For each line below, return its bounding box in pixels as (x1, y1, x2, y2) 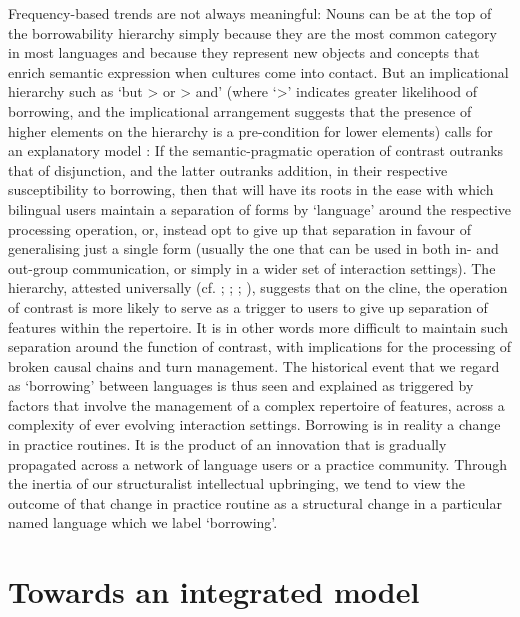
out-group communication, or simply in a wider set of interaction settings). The (8, 257, 496, 278)
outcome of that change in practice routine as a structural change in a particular (8, 492, 502, 513)
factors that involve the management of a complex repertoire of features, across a (8, 394, 505, 415)
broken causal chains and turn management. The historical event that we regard (8, 355, 500, 376)
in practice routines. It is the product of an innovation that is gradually (8, 434, 447, 455)
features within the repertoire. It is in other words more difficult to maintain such (8, 316, 508, 337)
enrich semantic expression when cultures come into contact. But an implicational (8, 61, 509, 82)
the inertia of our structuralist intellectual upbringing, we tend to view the (8, 473, 465, 494)
